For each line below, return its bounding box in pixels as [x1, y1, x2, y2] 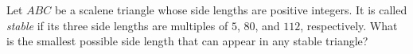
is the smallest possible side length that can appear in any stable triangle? [6, 33, 368, 49]
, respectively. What [300, 17, 398, 33]
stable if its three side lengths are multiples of [6, 17, 228, 33]
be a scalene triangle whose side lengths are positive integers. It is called [54, 2, 407, 17]
